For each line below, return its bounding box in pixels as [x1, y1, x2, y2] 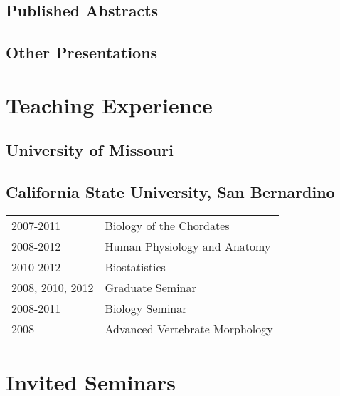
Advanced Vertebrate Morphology [105, 320, 273, 337]
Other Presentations [6, 41, 158, 63]
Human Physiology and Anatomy [105, 237, 271, 254]
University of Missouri [6, 139, 174, 161]
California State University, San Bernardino [6, 181, 335, 203]
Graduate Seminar [105, 278, 196, 296]
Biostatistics [105, 258, 166, 275]
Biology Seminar [105, 299, 187, 316]
